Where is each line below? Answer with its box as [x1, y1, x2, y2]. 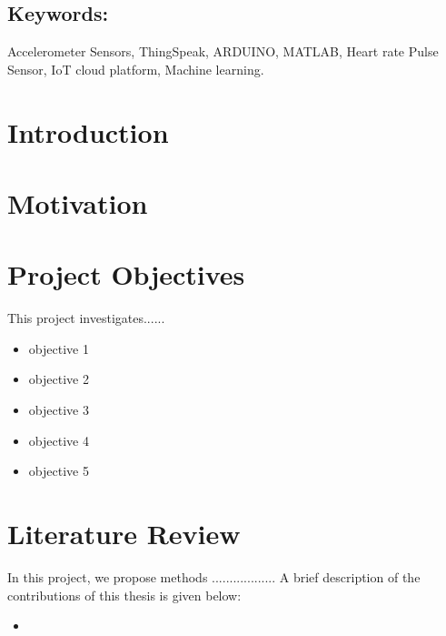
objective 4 [28, 430, 89, 449]
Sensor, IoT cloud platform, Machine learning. [7, 59, 264, 78]
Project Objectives [7, 256, 245, 293]
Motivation [7, 184, 148, 221]
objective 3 [28, 400, 89, 419]
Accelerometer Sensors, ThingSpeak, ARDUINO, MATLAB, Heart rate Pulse [7, 42, 439, 61]
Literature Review [7, 515, 241, 552]
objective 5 [28, 461, 89, 480]
